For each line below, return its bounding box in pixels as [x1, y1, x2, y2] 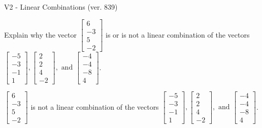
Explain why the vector [4, 29, 77, 40]
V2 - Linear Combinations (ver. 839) [4, 2, 118, 12]
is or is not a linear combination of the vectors [106, 29, 250, 40]
